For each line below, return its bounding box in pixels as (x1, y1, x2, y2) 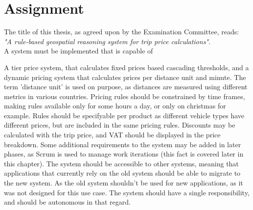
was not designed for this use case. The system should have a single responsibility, (4, 187, 250, 197)
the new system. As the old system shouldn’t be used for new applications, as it (4, 178, 243, 188)
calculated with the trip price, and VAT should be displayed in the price (4, 130, 221, 140)
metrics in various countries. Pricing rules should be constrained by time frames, (4, 91, 245, 101)
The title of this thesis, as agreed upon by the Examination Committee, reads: (4, 26, 239, 37)
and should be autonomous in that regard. (4, 197, 131, 207)
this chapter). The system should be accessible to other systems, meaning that (4, 158, 239, 168)
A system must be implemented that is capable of (4, 46, 153, 56)
